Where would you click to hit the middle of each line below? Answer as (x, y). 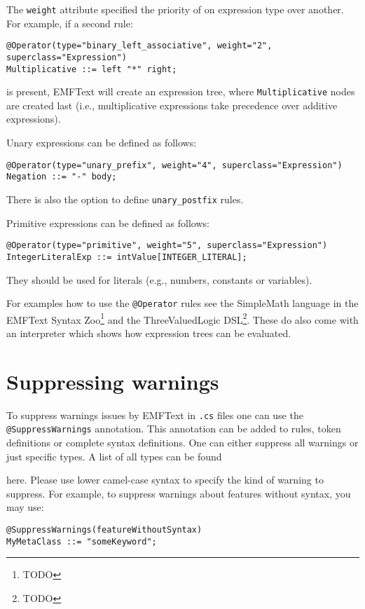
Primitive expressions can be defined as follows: (108, 223)
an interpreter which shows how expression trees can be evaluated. (149, 333)
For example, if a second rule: (70, 23)
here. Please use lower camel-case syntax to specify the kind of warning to (165, 480)
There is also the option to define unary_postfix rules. (125, 199)
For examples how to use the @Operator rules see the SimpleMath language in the (182, 303)
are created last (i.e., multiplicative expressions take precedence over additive (172, 105)
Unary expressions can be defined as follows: (102, 143)
